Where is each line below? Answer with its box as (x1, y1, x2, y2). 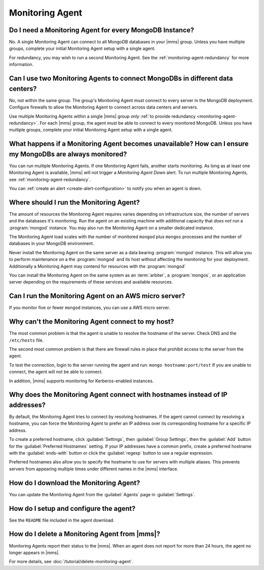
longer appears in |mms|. (9, 549, 60, 555)
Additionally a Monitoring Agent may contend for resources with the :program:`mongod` (9, 263, 186, 269)
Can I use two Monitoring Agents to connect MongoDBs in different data (9, 74, 233, 83)
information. (9, 62, 34, 67)
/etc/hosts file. (9, 337, 44, 343)
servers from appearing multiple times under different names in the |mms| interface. (9, 466, 178, 472)
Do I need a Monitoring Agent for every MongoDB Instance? (9, 26, 195, 34)
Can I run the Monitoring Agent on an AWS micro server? (9, 292, 185, 300)
